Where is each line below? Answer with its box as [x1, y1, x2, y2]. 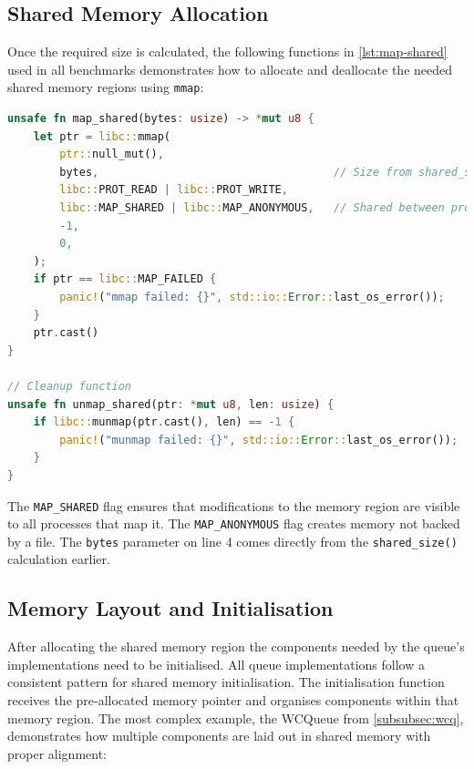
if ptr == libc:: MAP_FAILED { [33, 272, 217, 286]
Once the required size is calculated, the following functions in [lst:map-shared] [7, 42, 448, 61]
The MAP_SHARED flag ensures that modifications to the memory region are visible [7, 496, 460, 515]
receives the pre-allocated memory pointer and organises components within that [7, 691, 459, 710]
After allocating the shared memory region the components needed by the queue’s [7, 637, 465, 656]
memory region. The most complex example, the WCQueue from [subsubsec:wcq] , [7, 708, 464, 727]
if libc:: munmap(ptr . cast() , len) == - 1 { [33, 415, 295, 429]
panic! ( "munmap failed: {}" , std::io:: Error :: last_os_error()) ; [59, 433, 459, 446]
